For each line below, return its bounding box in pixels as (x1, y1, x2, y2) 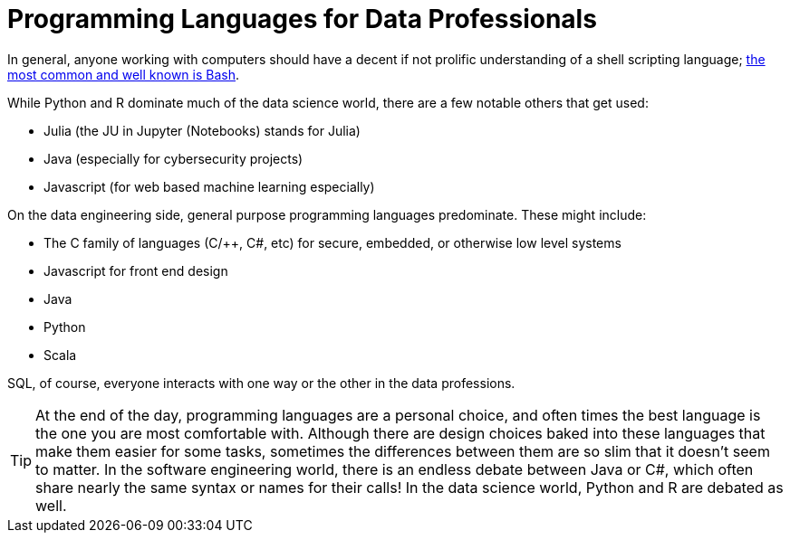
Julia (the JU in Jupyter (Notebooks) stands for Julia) (43, 122, 361, 138)
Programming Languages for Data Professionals (7, 4, 597, 34)
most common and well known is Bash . (7, 66, 240, 82)
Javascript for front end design (43, 262, 228, 279)
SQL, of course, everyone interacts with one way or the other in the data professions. (7, 374, 515, 391)
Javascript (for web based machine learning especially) (43, 178, 375, 194)
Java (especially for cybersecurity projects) (43, 150, 303, 166)
